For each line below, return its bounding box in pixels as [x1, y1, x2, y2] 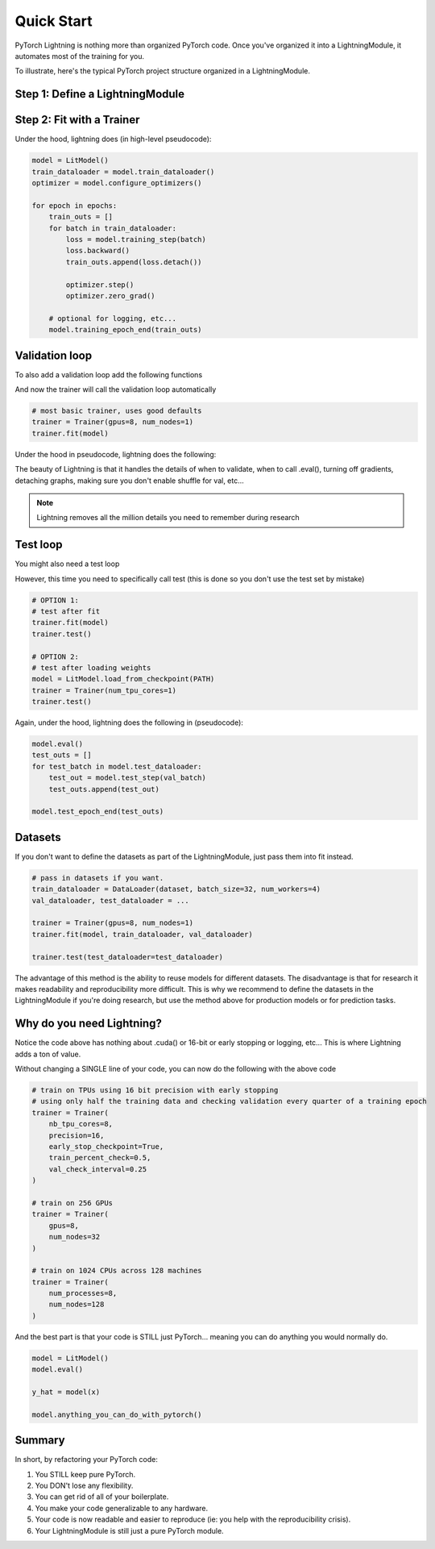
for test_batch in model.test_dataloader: [31, 762, 202, 771]
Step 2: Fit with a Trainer [14, 113, 140, 127]
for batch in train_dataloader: [48, 223, 177, 233]
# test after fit [31, 606, 101, 616]
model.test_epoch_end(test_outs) [31, 807, 164, 816]
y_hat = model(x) [31, 1388, 101, 1397]
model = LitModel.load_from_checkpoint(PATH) [31, 674, 215, 684]
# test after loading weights [31, 663, 151, 672]
